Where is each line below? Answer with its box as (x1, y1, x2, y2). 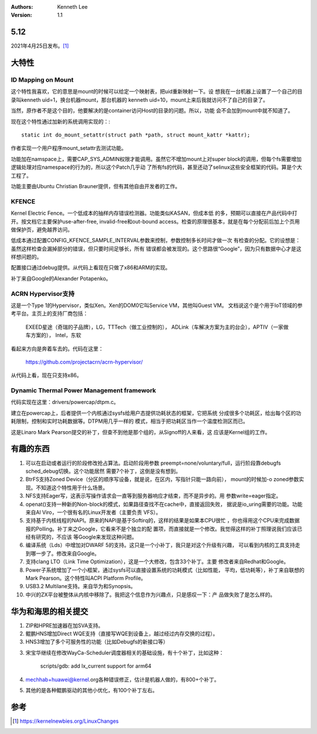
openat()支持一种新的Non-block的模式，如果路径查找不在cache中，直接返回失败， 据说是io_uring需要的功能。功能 (25, 501, 303, 508)
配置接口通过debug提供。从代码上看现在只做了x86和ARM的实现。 (11, 264, 171, 271)
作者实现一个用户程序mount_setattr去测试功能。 (11, 145, 127, 152)
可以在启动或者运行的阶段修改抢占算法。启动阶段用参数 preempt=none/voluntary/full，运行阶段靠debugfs (25, 459, 281, 466)
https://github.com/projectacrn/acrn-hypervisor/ (25, 358, 143, 365)
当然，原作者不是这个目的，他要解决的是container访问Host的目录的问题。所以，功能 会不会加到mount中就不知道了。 (11, 107, 294, 114)
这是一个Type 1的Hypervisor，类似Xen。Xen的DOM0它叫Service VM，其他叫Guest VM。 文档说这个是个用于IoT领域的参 (11, 302, 303, 309)
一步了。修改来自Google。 (35, 550, 100, 557)
